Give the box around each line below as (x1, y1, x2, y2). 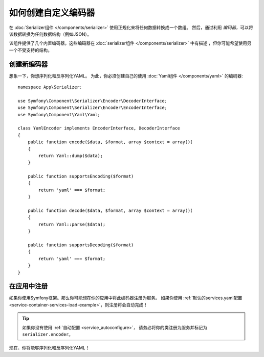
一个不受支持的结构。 (9, 47, 52, 53)
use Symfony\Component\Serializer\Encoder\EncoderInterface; (18, 105, 167, 110)
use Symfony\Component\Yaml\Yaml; (18, 112, 100, 117)
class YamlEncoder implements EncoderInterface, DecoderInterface (18, 126, 180, 131)
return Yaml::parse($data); (38, 221, 106, 227)
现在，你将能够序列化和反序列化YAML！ (9, 345, 90, 351)
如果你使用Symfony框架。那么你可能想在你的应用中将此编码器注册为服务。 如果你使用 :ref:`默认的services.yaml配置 (9, 295, 242, 301)
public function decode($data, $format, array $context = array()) (27, 208, 193, 213)
